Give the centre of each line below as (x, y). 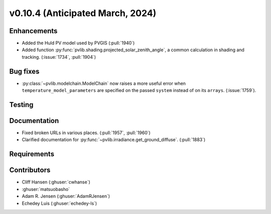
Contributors (30, 170)
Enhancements (33, 31)
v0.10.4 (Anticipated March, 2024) (83, 13)
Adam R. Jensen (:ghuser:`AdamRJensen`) (66, 196)
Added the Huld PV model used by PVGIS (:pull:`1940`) (78, 43)
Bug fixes (24, 71)
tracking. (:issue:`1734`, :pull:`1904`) (59, 57)
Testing (21, 105)
